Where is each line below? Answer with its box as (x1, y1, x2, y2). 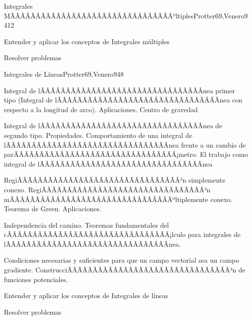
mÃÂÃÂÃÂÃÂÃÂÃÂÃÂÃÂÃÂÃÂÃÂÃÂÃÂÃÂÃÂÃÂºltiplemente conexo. (4, 194, 233, 204)
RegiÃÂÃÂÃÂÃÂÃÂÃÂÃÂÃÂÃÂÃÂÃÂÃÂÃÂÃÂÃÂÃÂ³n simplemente (4, 175, 225, 185)
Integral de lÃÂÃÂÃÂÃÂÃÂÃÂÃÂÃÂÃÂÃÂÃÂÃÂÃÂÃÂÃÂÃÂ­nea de (4, 120, 222, 131)
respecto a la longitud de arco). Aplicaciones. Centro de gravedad (4, 104, 198, 114)
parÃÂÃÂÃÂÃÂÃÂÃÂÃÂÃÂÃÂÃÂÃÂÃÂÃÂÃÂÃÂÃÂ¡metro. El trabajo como (4, 149, 248, 159)
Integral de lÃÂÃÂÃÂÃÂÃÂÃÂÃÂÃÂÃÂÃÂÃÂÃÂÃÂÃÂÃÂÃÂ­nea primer (4, 85, 235, 95)
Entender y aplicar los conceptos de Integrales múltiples (4, 36, 170, 46)
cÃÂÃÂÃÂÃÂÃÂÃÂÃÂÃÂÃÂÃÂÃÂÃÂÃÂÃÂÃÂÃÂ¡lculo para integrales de (4, 229, 241, 239)
